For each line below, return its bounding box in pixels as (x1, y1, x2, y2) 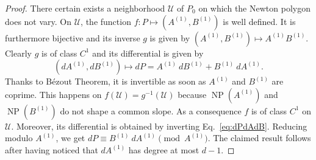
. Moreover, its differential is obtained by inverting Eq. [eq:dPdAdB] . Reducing (11, 119, 307, 132)
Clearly (5, 46, 32, 59)
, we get (56, 131, 85, 144)
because (178, 88, 207, 100)
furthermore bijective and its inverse (5, 31, 140, 44)
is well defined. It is (223, 15, 296, 27)
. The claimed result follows (207, 131, 311, 144)
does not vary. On (5, 15, 72, 27)
